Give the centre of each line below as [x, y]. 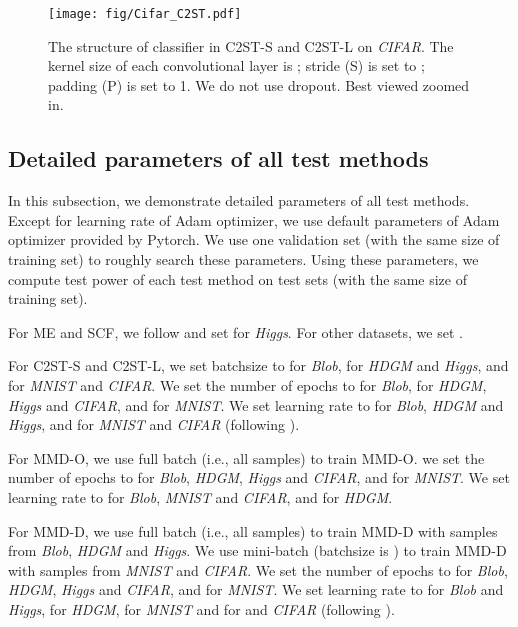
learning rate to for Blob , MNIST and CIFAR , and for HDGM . [200, 496]
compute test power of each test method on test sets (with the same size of [237, 278]
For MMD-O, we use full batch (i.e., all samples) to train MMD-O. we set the [246, 457]
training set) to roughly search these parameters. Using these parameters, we [243, 259]
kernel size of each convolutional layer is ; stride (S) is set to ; [236, 65]
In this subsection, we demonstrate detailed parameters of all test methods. [239, 200]
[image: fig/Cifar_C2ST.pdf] [145, 14]
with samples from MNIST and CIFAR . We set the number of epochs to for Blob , [258, 569]
